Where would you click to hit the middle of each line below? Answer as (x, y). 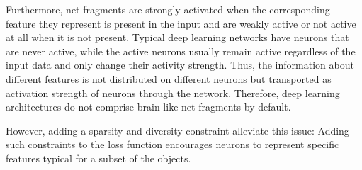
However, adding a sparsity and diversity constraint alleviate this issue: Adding (177, 130)
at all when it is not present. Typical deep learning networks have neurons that (177, 37)
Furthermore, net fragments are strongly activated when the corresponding (168, 9)
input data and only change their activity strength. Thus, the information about (180, 65)
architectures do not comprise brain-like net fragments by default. (148, 107)
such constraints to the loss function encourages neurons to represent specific (172, 144)
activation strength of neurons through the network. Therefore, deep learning (173, 92)
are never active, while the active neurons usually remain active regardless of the (181, 51)
